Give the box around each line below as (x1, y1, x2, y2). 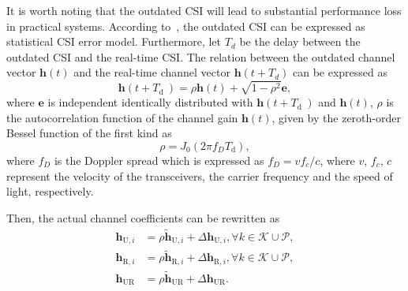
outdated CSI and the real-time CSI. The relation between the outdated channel (6, 48, 395, 65)
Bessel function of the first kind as (6, 125, 172, 141)
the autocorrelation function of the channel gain (6, 109, 238, 125)
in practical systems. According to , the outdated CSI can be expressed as (6, 17, 365, 34)
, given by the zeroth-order (271, 109, 401, 125)
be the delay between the (239, 33, 361, 50)
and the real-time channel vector (73, 64, 230, 80)
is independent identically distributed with (47, 94, 253, 110)
